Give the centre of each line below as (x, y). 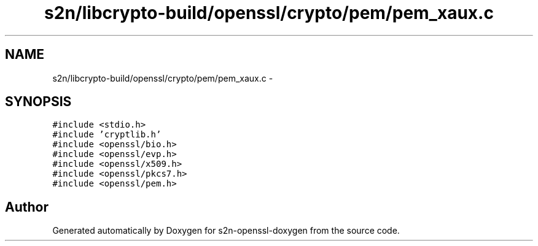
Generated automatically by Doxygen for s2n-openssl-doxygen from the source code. (226, 231)
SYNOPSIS (38, 102)
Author (27, 207)
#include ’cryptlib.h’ (107, 135)
